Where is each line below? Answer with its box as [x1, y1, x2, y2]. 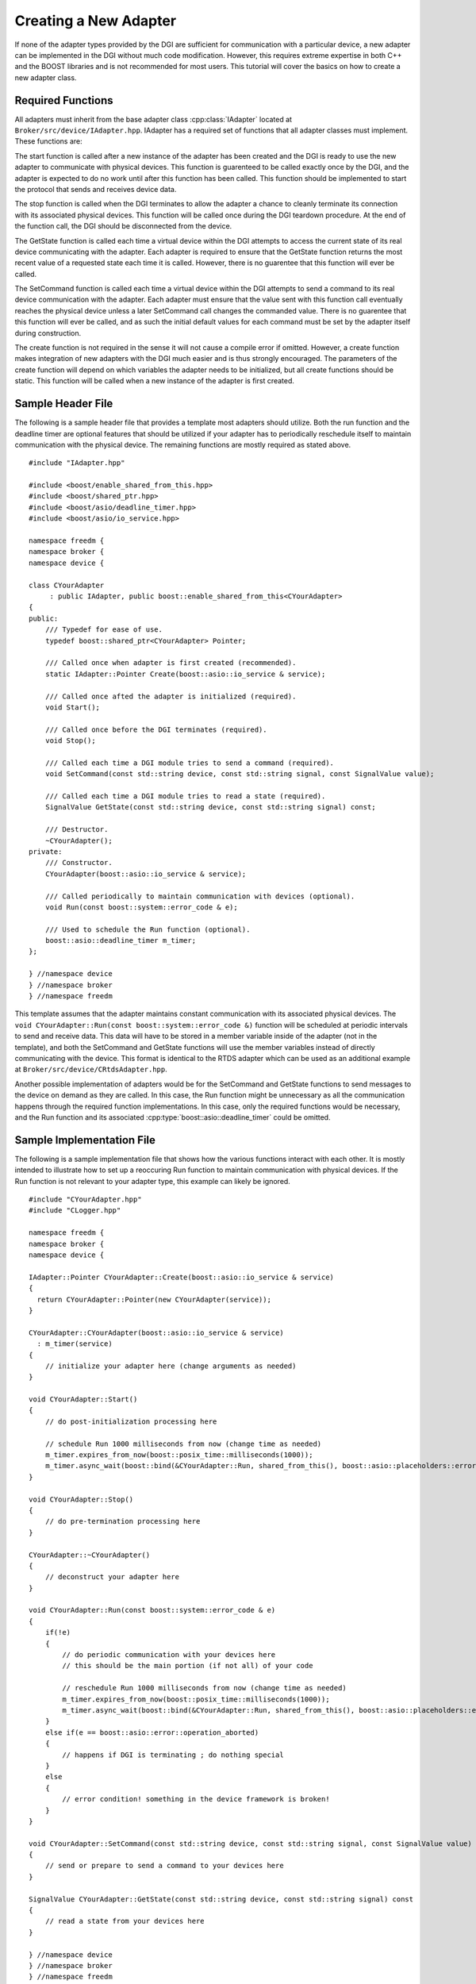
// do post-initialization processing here [44, 1417, 217, 1426]
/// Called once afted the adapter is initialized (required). [44, 691, 297, 701]
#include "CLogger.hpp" [29, 1206, 121, 1215]
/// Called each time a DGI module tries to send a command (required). [44, 758, 335, 767]
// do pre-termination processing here [44, 1517, 201, 1526]
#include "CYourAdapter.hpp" [29, 1195, 142, 1204]
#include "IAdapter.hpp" [29, 459, 125, 467]
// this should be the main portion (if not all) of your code [62, 1661, 313, 1671]
